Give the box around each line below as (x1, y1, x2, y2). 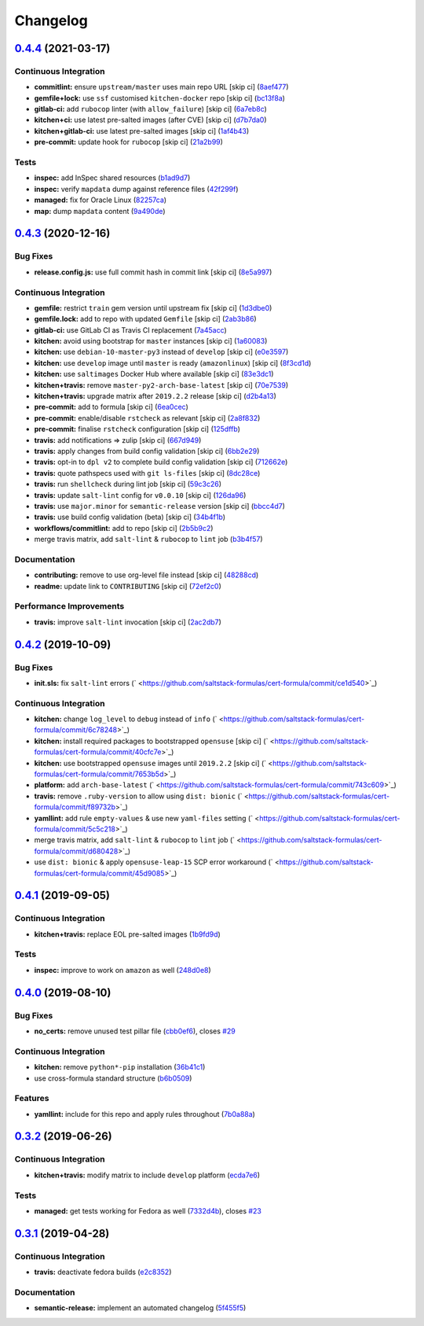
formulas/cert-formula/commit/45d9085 (34, 868, 165, 878)
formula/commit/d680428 (34, 846, 119, 856)
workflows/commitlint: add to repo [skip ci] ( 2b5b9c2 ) (34, 523, 214, 532)
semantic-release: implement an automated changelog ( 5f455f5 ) (34, 1303, 247, 1313)
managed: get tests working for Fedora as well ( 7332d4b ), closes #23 (34, 1206, 262, 1215)
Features (14, 1093, 49, 1104)
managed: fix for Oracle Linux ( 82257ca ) (34, 195, 167, 204)
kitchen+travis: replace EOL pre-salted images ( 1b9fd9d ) (34, 929, 221, 939)
